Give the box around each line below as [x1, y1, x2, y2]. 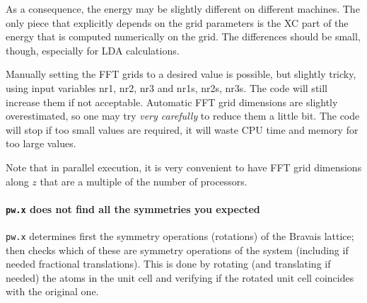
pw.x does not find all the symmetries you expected [6, 201, 260, 216]
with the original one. [6, 284, 99, 299]
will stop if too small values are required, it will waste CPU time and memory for [6, 122, 359, 137]
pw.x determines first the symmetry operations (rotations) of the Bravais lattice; [6, 228, 354, 243]
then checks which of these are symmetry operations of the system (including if [6, 242, 349, 257]
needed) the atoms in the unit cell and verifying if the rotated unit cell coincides [6, 270, 354, 285]
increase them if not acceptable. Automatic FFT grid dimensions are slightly [6, 94, 338, 109]
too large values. [6, 136, 76, 151]
